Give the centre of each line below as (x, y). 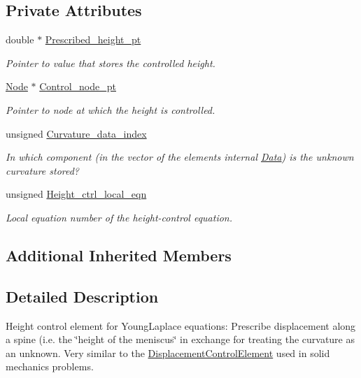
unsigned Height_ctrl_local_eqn (76, 194)
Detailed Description (82, 296)
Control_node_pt (78, 86)
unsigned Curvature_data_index (76, 133)
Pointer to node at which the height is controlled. (111, 109)
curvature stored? (43, 170)
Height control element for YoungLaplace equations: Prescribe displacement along (181, 325)
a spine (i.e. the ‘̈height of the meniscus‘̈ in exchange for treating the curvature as (180, 339)
